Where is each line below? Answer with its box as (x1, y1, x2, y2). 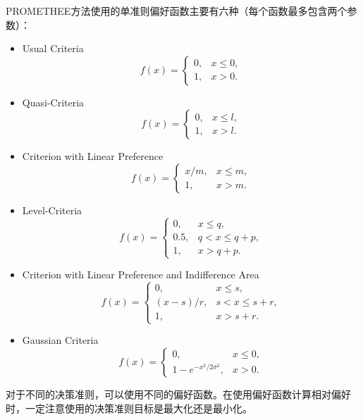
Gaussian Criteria (22, 333, 99, 347)
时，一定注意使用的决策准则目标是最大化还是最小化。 (6, 400, 252, 415)
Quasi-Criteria (22, 94, 85, 109)
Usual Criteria (22, 41, 84, 56)
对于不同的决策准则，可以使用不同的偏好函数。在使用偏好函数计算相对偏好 (6, 386, 351, 401)
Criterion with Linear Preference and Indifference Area (22, 267, 259, 282)
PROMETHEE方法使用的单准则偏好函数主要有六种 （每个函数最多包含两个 (6, 4, 347, 18)
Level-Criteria (22, 202, 82, 217)
